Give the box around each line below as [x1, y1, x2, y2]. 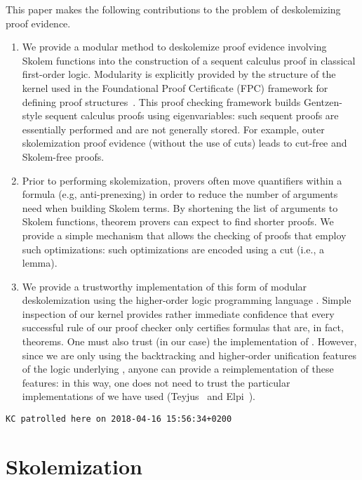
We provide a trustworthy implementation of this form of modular [22, 279, 307, 293]
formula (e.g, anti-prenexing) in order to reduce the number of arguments [22, 187, 338, 201]
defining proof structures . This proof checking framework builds [22, 94, 301, 109]
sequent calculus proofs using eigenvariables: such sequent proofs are [45, 108, 339, 123]
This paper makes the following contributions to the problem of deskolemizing [6, 2, 341, 16]
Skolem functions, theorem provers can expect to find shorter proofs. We [22, 214, 334, 229]
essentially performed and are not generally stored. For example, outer [22, 121, 325, 136]
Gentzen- [303, 94, 342, 109]
